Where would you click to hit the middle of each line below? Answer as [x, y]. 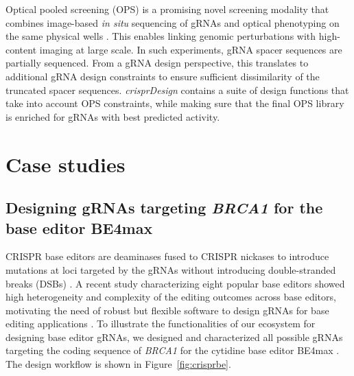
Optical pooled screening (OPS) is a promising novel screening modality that [167, 9]
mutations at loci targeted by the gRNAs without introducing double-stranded [171, 269]
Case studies [66, 164]
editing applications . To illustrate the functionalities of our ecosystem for [161, 324]
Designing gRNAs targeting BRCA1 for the [164, 208]
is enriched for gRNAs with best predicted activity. [113, 116]
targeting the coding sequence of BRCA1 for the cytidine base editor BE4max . [173, 350]
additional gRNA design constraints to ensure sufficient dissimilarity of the [163, 76]
